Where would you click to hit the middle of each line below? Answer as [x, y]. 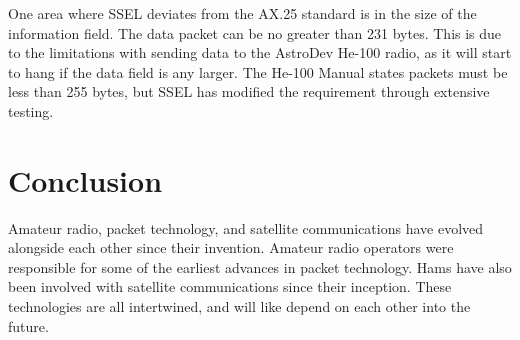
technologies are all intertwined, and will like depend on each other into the [239, 306]
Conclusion [85, 179]
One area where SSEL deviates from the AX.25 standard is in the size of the [242, 13]
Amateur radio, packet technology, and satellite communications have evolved [246, 227]
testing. [31, 110]
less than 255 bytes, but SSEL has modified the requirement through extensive [249, 91]
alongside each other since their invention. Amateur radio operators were [231, 247]
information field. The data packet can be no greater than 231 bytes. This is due [255, 32]
